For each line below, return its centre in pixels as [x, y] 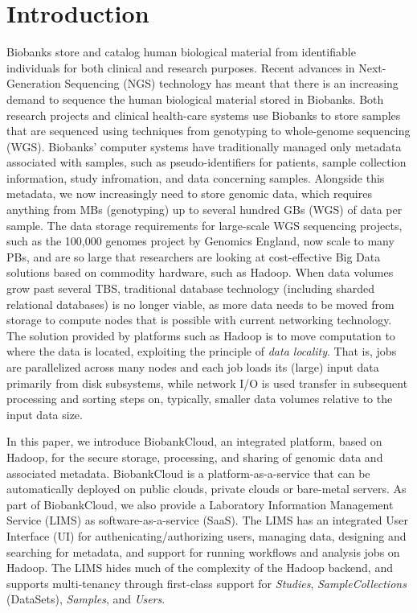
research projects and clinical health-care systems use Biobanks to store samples [204, 115]
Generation [34, 83]
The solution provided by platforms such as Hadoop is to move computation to [201, 335]
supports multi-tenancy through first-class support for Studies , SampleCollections [206, 583]
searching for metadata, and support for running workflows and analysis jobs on [203, 551]
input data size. [45, 414]
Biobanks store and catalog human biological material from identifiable [181, 52]
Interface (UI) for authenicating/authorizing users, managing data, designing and [206, 535]
